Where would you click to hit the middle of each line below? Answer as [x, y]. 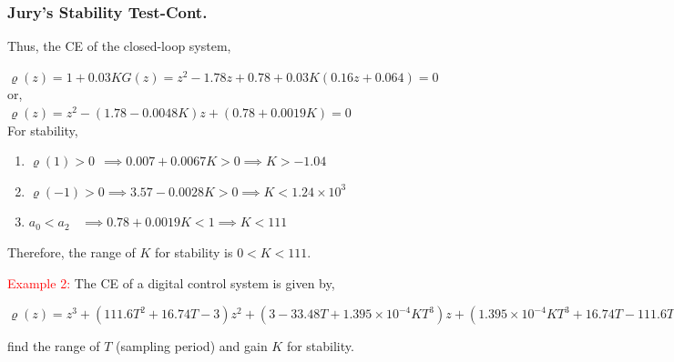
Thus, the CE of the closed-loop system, [119, 46]
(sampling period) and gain [192, 346]
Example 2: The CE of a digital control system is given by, [171, 282]
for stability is [194, 251]
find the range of [54, 346]
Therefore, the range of [71, 251]
